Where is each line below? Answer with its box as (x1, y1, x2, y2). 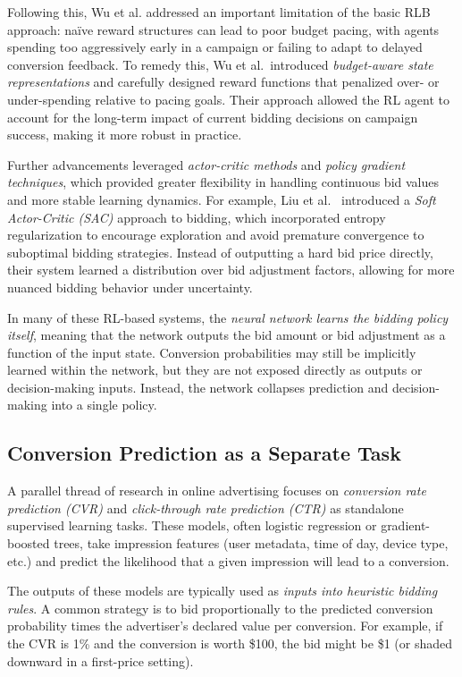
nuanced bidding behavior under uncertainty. (7, 277, 253, 296)
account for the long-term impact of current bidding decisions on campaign (7, 107, 418, 126)
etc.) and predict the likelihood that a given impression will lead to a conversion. (7, 551, 449, 570)
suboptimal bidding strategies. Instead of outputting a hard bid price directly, (7, 242, 433, 261)
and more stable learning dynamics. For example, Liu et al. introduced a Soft (7, 190, 436, 208)
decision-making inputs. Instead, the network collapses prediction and (7, 377, 389, 396)
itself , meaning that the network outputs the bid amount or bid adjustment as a (7, 326, 446, 344)
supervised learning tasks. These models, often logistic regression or (7, 516, 377, 535)
